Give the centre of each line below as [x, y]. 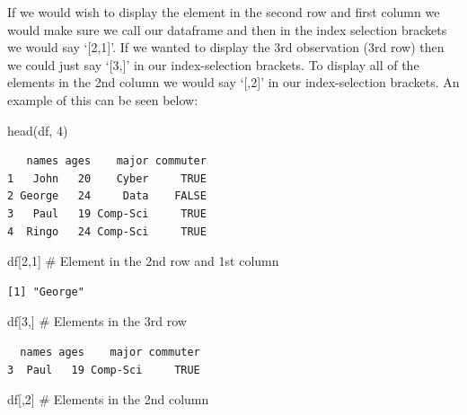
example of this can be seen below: [103, 99]
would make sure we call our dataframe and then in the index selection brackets [227, 29]
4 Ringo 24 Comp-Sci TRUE [107, 231]
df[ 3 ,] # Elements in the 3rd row [97, 321]
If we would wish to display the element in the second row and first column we [224, 12]
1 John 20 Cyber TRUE [107, 178]
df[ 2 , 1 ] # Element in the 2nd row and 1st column [143, 261]
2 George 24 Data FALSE [107, 196]
